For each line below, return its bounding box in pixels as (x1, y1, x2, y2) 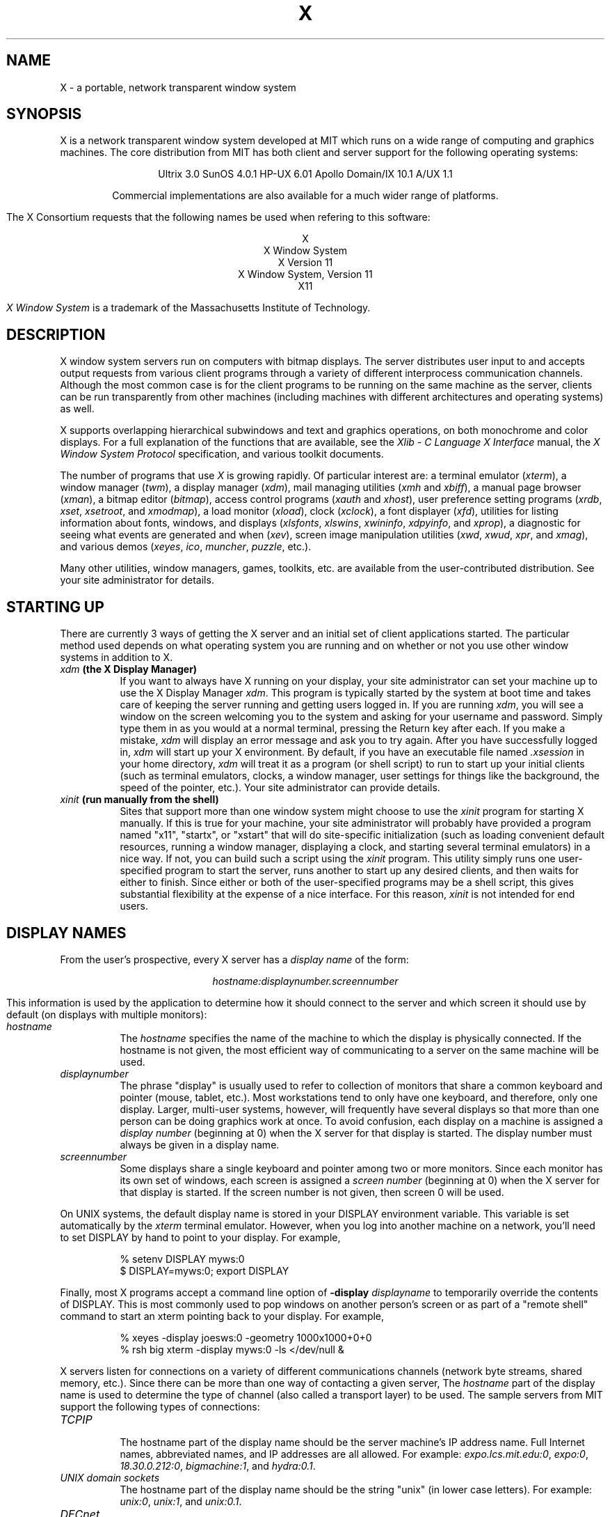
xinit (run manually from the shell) (60, 793, 219, 806)
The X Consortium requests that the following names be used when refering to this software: (6, 211, 431, 224)
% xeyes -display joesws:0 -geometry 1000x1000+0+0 (120, 1331, 372, 1344)
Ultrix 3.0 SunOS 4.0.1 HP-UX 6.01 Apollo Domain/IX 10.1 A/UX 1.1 (158, 168, 453, 180)
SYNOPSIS (6, 105, 82, 123)
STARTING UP (6, 598, 104, 616)
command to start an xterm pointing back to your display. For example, (60, 1309, 385, 1322)
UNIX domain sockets (60, 1471, 160, 1484)
